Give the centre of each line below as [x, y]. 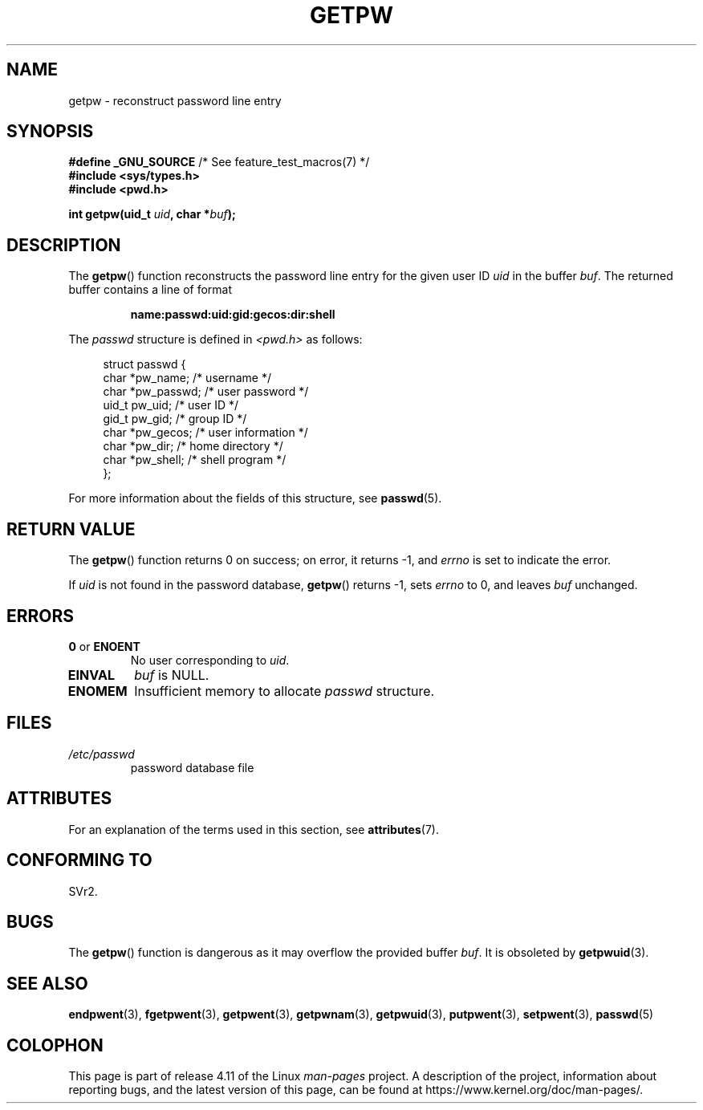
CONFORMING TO [79, 860]
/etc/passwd [102, 754]
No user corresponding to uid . [210, 660]
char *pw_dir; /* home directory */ [193, 446]
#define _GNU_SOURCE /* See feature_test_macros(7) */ [219, 162]
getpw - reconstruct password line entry [175, 100]
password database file [192, 767]
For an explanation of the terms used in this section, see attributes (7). [254, 829]
